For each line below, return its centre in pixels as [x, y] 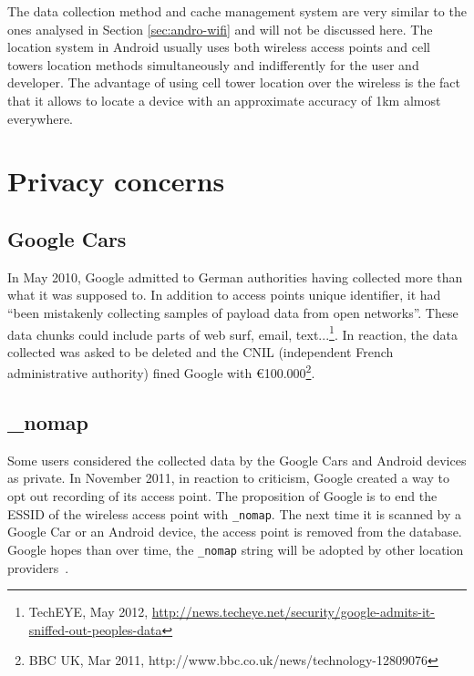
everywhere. [41, 118]
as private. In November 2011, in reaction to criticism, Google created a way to [228, 478]
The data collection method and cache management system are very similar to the [237, 11]
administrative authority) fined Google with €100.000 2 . [161, 372]
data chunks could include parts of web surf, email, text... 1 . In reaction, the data [232, 333]
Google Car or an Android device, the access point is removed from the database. [235, 532]
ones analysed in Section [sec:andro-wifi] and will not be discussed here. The [220, 29]
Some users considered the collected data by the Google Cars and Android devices [237, 460]
